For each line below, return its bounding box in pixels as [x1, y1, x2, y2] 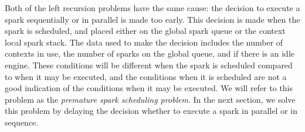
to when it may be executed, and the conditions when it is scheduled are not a [5, 70, 287, 82]
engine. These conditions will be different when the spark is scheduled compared [5, 58, 293, 71]
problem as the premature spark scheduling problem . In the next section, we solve [5, 93, 296, 105]
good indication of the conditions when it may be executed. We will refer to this [5, 82, 293, 94]
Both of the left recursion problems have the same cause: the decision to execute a [5, 2, 300, 13]
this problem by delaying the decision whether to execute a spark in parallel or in [5, 105, 297, 117]
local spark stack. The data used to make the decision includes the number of [5, 36, 283, 48]
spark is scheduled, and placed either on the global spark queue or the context [5, 25, 286, 37]
